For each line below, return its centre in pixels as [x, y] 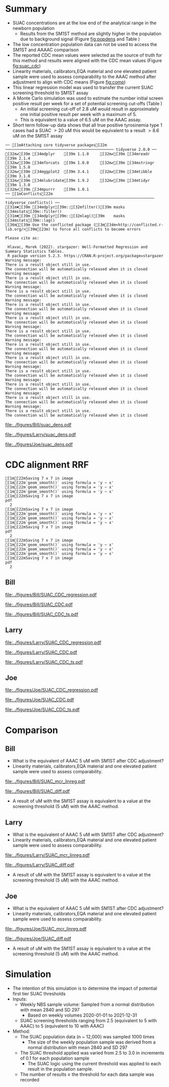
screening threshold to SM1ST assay [50, 93]
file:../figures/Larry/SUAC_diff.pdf [40, 865]
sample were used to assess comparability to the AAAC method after [84, 76]
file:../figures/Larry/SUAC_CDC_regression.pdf [53, 642]
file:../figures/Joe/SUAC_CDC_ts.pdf [42, 710]
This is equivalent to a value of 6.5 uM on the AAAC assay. [81, 119]
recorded [30, 1079]
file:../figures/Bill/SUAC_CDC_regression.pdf [51, 594]
